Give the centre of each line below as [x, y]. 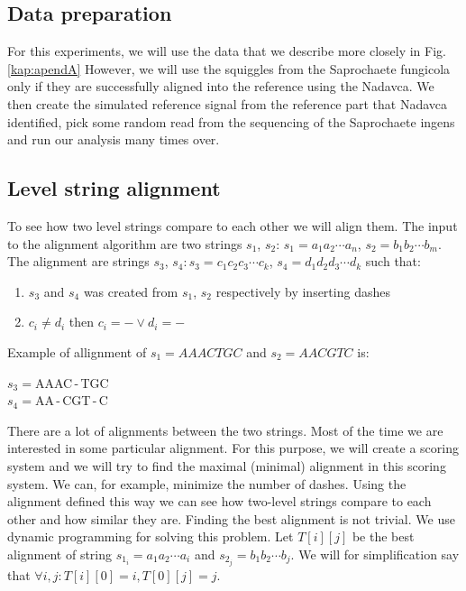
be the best [383, 536]
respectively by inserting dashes [303, 291]
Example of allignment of [77, 351]
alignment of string [60, 554]
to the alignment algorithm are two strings [125, 243]
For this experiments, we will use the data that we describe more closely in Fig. [227, 51]
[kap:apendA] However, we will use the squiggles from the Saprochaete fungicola [229, 68]
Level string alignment [114, 188]
